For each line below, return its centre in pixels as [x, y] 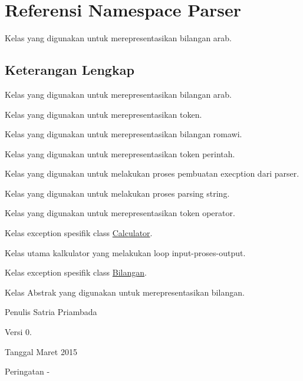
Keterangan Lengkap [70, 70]
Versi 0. [19, 332]
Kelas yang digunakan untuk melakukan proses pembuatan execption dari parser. [152, 173]
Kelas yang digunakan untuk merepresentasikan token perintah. [120, 153]
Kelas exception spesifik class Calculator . [79, 233]
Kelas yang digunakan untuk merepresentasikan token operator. [120, 213]
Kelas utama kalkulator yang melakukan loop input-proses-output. [125, 252]
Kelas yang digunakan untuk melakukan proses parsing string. [117, 193]
